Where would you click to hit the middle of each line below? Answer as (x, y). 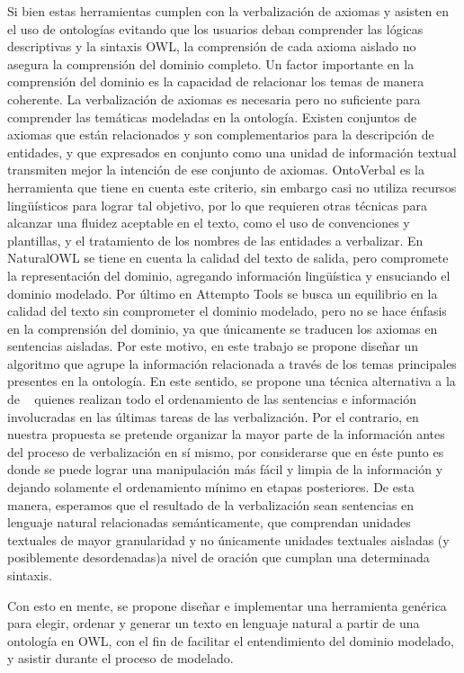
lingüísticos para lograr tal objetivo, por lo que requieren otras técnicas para (217, 205)
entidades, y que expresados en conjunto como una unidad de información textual (232, 152)
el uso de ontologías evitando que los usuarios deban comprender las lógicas (215, 28)
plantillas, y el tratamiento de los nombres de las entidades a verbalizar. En (215, 240)
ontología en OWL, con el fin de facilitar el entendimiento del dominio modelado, (231, 640)
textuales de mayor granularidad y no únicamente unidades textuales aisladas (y (228, 539)
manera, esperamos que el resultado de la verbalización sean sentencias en (211, 504)
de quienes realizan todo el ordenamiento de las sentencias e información (212, 399)
